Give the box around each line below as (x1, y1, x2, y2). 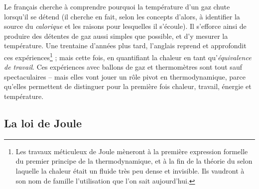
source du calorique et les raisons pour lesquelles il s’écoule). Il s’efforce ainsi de (4, 21, 247, 31)
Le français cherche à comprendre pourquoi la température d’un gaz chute (4, 1, 230, 11)
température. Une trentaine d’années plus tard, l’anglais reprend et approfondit (4, 40, 247, 51)
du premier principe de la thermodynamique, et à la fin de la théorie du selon (15, 156, 253, 166)
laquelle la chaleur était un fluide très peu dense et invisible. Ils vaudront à (15, 165, 245, 176)
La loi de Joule (4, 115, 82, 130)
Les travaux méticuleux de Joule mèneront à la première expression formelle (15, 146, 248, 156)
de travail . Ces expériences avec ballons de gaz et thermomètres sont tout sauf (4, 62, 242, 72)
